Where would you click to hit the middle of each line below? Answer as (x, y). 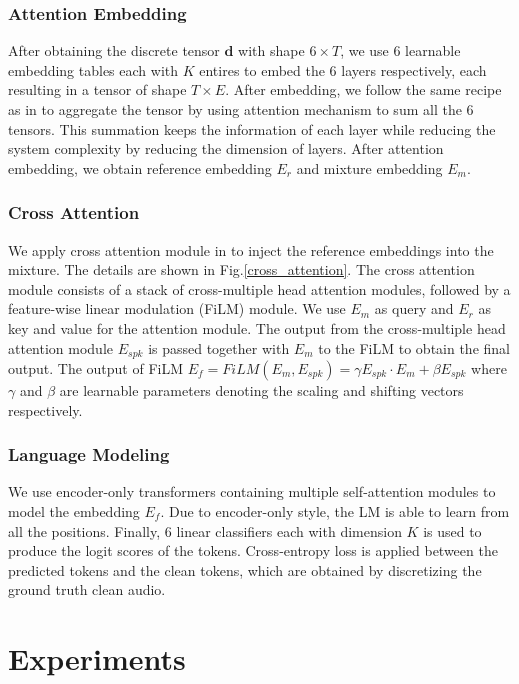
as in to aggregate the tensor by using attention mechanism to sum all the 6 (241, 109)
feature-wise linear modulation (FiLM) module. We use (177, 308)
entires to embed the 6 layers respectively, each (343, 69)
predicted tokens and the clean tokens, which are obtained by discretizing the (245, 569)
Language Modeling (89, 454)
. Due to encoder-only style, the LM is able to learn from (335, 511)
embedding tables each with (93, 69)
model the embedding (74, 511)
